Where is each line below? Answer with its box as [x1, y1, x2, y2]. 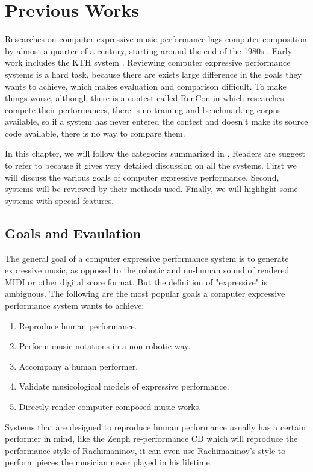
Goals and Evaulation [5, 223, 141, 242]
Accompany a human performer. [19, 359, 138, 372]
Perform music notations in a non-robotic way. [19, 340, 191, 352]
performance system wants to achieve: [5, 299, 144, 312]
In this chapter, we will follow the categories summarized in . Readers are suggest [5, 147, 305, 160]
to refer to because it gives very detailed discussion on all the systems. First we [5, 159, 297, 172]
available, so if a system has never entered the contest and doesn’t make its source [5, 115, 308, 128]
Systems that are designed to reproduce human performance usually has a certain [5, 420, 306, 433]
